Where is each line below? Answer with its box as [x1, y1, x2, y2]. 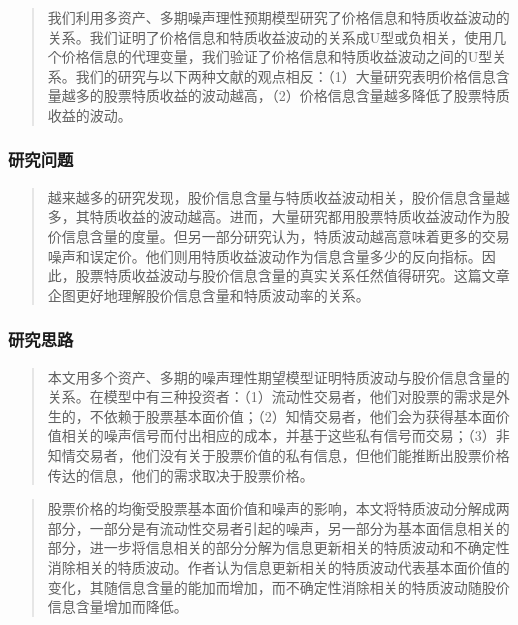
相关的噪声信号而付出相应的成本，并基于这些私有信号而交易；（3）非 [61, 425, 510, 446]
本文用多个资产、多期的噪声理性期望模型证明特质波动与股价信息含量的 [47, 366, 510, 387]
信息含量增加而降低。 [47, 596, 188, 617]
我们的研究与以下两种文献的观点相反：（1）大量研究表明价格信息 [75, 65, 496, 86]
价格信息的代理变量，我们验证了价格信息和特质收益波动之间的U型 [61, 46, 493, 67]
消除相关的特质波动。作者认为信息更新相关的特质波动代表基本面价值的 [47, 556, 510, 577]
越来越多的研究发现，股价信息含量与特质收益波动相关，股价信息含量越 [47, 186, 510, 207]
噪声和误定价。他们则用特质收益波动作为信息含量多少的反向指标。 [47, 245, 482, 266]
